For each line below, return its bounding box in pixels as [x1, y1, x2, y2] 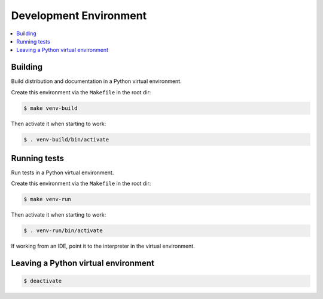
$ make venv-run [23, 196, 72, 203]
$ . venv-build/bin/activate [23, 136, 109, 143]
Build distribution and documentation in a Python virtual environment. [11, 78, 182, 85]
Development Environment [11, 9, 147, 22]
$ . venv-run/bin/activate [23, 227, 103, 234]
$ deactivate [23, 278, 62, 285]
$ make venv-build [23, 104, 78, 112]
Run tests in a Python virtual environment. [11, 169, 114, 176]
